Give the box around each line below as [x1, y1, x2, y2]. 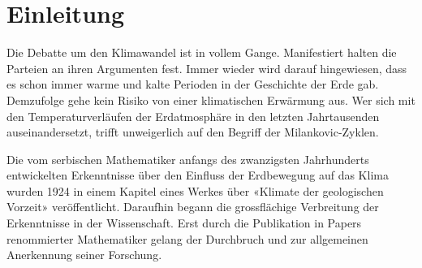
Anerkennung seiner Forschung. [6, 246, 162, 263]
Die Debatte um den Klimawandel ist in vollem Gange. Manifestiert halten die [6, 44, 397, 61]
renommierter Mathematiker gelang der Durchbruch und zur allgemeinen [6, 230, 368, 247]
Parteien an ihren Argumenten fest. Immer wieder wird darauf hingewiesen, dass [6, 59, 407, 76]
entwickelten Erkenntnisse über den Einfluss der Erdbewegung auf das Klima [6, 166, 389, 184]
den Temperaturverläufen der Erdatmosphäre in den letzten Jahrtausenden [6, 107, 380, 124]
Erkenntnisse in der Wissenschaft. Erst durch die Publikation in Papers [6, 214, 362, 231]
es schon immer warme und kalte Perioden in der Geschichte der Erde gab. [6, 76, 379, 93]
